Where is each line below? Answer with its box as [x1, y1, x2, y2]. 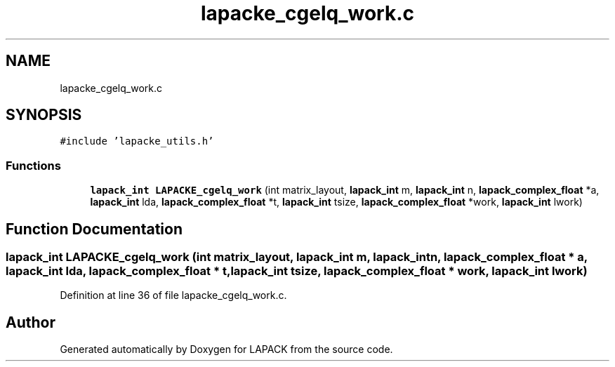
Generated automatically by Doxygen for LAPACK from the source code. [60, 343, 393, 356]
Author [6, 313, 55, 331]
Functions [6, 158, 61, 173]
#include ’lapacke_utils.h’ [60, 135, 214, 147]
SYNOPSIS [6, 106, 82, 124]
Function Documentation [6, 220, 183, 238]
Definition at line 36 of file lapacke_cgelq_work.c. [60, 289, 287, 302]
